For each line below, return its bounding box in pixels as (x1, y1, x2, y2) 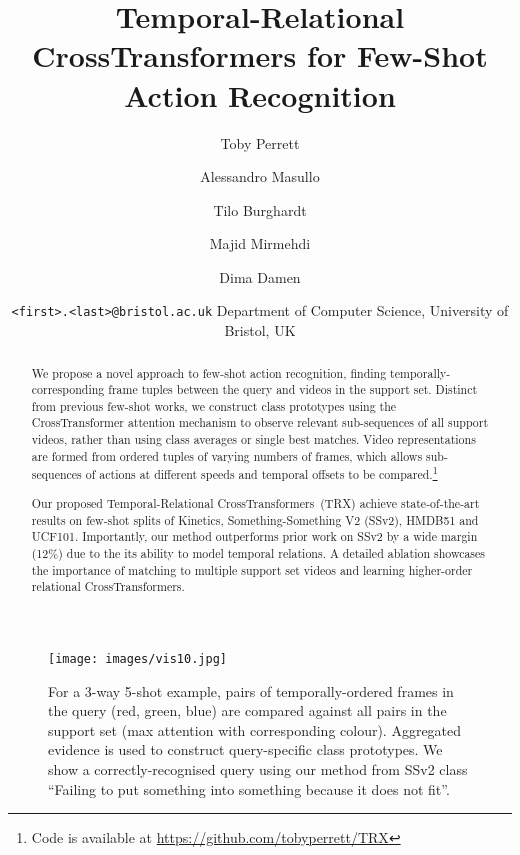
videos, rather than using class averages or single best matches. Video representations (31, 431, 476, 448)
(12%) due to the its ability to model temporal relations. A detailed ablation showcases (31, 544, 486, 561)
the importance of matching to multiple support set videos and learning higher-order (31, 561, 473, 578)
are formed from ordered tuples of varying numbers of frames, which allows (31, 447, 423, 464)
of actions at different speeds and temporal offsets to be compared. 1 (85, 463, 438, 483)
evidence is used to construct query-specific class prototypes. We (48, 739, 443, 760)
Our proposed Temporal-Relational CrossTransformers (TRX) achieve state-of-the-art (31, 494, 480, 511)
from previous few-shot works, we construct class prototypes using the (31, 397, 397, 414)
